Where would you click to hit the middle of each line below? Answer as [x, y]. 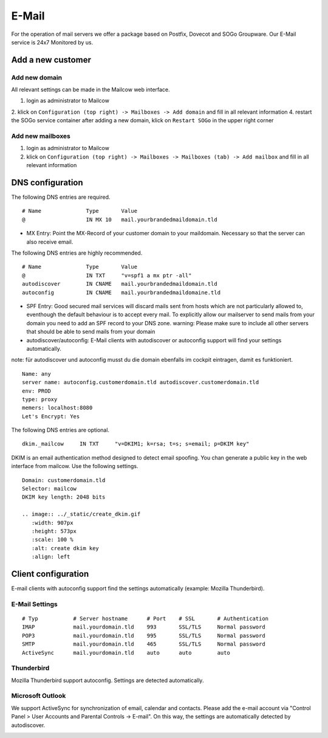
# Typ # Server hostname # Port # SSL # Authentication [145, 619]
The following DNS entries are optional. [60, 430]
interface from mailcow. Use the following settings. [75, 466]
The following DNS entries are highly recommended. [77, 253]
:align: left [51, 557]
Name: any [36, 374]
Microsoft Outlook [39, 696]
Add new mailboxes [41, 136]
